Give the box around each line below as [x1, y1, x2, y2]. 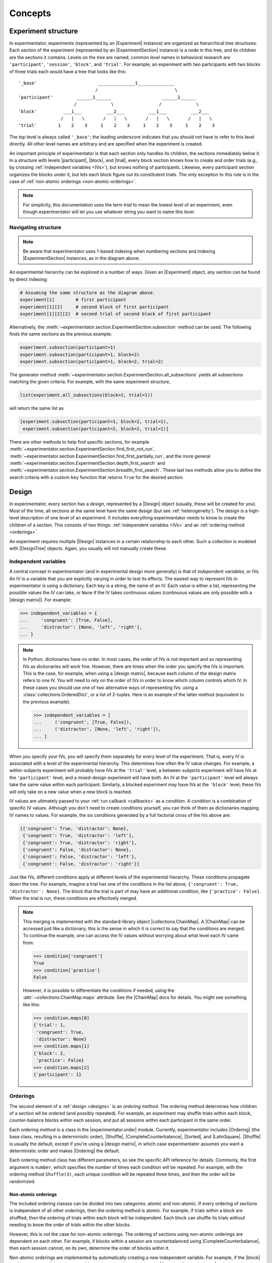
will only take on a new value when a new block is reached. [9, 789, 132, 795]
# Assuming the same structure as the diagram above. [20, 289, 156, 296]
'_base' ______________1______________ [18, 80, 175, 86]
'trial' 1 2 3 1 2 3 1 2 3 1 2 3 [18, 123, 215, 128]
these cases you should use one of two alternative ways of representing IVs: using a [23, 685, 198, 691]
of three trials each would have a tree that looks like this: [9, 68, 127, 74]
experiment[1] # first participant [20, 297, 126, 303]
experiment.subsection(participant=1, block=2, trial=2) [20, 359, 164, 365]
